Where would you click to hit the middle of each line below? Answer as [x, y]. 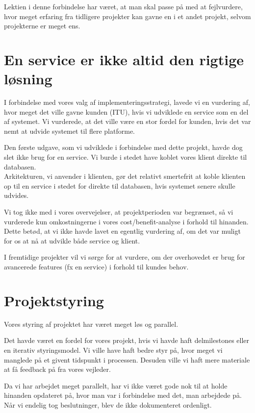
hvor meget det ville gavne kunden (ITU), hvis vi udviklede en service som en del [126, 111]
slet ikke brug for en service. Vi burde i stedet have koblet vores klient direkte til [126, 157]
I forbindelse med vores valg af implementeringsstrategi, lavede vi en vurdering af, [127, 102]
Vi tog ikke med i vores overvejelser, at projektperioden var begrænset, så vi [119, 212]
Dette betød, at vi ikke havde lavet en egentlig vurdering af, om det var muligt [122, 231]
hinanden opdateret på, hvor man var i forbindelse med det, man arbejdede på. [123, 395]
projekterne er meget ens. [42, 26]
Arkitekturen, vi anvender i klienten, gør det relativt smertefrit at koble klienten [125, 176]
